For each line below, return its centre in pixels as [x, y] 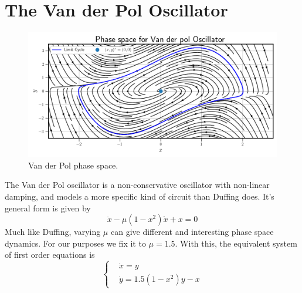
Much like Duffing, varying [53, 232]
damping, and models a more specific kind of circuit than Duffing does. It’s [140, 196]
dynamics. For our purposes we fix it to [75, 243]
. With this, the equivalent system [236, 243]
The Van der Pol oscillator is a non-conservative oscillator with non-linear [137, 185]
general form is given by [48, 208]
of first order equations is [50, 255]
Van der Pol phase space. [73, 165]
